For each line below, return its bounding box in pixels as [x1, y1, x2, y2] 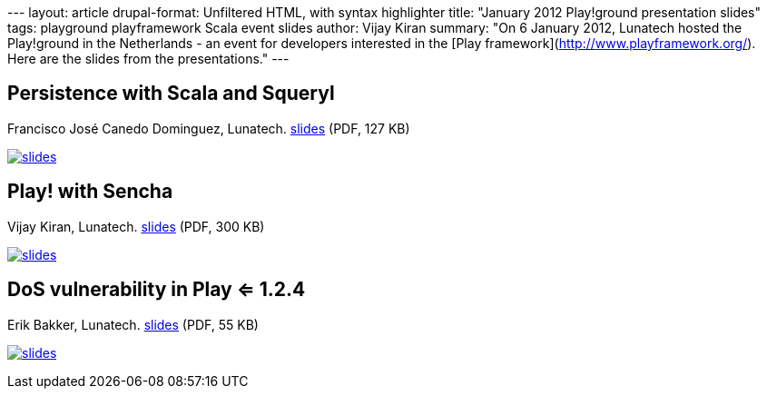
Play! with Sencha [7, 180, 173, 203]
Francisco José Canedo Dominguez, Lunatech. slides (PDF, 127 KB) [7, 120, 410, 136]
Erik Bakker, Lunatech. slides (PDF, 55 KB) [7, 316, 259, 332]
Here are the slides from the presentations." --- [7, 51, 290, 66]
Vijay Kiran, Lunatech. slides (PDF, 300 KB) [7, 218, 265, 234]
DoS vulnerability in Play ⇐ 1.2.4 [7, 278, 306, 302]
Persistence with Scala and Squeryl [7, 82, 335, 105]
